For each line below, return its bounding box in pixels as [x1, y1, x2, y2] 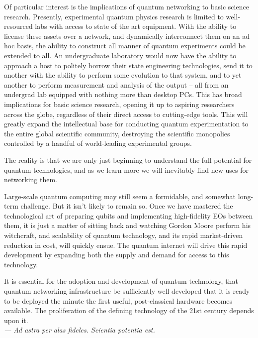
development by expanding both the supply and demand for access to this [4, 249, 229, 260]
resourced [4, 21, 33, 31]
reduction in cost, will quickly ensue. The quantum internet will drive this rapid [4, 239, 248, 250]
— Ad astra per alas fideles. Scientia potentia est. [4, 325, 155, 335]
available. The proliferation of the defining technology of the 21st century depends [4, 305, 254, 316]
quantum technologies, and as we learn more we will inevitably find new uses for [4, 164, 249, 175]
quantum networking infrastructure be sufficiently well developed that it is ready [4, 286, 250, 296]
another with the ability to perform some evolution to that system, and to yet [4, 70, 242, 80]
